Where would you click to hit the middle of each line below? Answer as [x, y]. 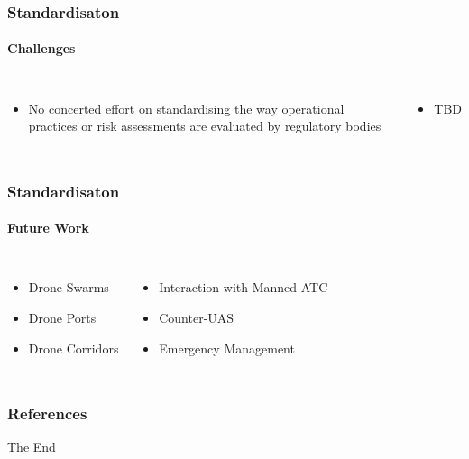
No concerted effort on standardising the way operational [186, 108]
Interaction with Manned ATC [244, 287]
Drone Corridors [74, 348]
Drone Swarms [69, 287]
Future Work [48, 228]
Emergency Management [227, 348]
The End [32, 447]
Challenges [41, 48]
